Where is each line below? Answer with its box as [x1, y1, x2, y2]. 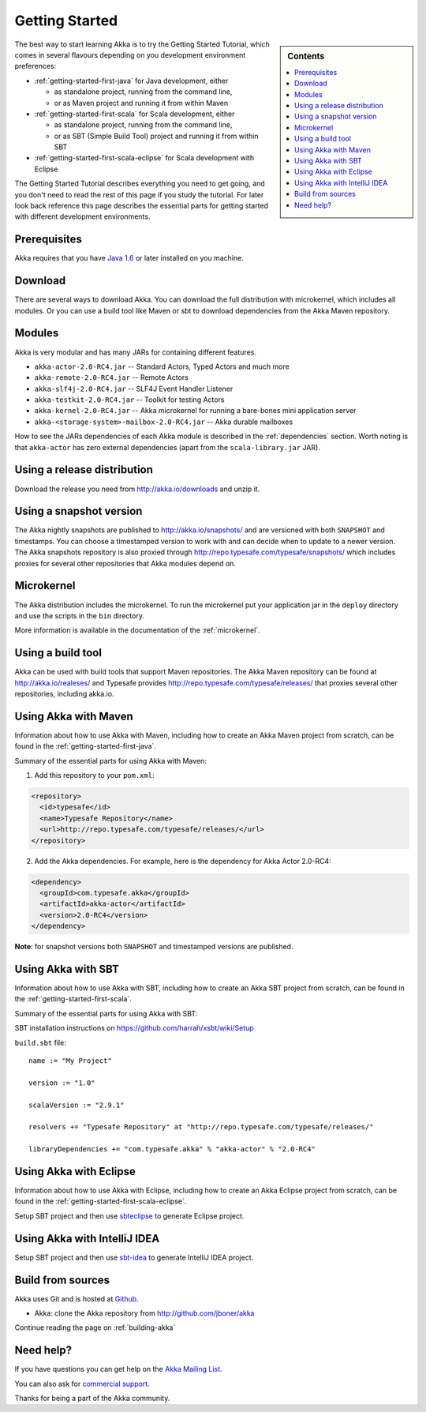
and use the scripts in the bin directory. [14, 610, 145, 620]
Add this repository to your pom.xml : [34, 771, 155, 780]
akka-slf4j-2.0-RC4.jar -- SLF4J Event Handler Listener [34, 384, 234, 393]
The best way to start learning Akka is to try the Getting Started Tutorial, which [14, 39, 270, 49]
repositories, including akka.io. [14, 689, 114, 698]
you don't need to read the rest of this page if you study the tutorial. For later [14, 190, 264, 199]
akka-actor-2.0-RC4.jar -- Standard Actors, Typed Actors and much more [34, 362, 290, 371]
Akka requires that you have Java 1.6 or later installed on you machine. [14, 253, 244, 263]
